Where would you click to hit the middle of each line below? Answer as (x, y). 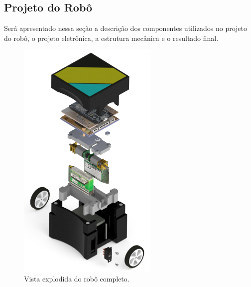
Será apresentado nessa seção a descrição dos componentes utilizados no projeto (125, 28)
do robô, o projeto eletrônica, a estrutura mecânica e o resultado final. (111, 38)
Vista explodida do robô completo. (77, 278)
